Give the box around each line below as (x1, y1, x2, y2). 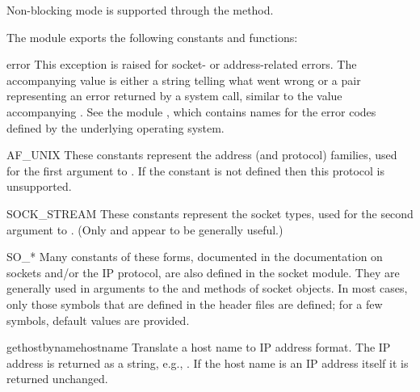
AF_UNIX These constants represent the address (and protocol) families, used (6, 146, 397, 163)
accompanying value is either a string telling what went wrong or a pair (6, 71, 361, 88)
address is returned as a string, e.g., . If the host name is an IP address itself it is (6, 354, 409, 371)
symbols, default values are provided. (6, 311, 190, 328)
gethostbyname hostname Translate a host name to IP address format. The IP (6, 339, 391, 356)
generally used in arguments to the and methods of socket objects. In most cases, (6, 280, 408, 297)
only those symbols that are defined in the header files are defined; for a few (6, 295, 383, 312)
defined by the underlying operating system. (6, 119, 225, 136)
